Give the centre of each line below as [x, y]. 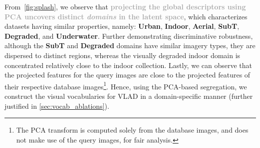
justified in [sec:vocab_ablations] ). [57, 106]
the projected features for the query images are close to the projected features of [128, 75]
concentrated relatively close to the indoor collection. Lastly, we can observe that [128, 65]
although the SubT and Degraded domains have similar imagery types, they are [130, 45]
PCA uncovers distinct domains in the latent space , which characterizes [126, 16]
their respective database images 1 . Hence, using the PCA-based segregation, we [126, 85]
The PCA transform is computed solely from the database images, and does [132, 130]
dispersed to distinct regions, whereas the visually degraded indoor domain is [123, 55]
